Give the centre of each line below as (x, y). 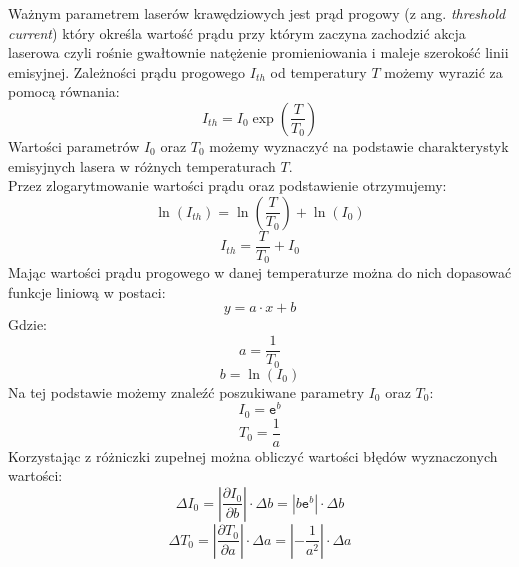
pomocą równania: (64, 91)
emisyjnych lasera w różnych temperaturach (142, 165)
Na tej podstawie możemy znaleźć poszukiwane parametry (186, 391)
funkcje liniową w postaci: (87, 291)
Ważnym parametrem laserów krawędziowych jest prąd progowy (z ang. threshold (257, 13)
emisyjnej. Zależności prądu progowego (127, 71)
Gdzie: (27, 324)
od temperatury (318, 71)
